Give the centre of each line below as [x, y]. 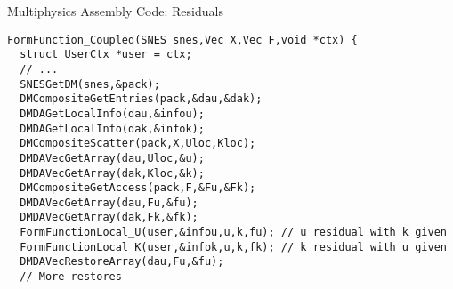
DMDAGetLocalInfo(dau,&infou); [112, 113]
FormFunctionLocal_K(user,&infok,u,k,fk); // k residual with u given [233, 247]
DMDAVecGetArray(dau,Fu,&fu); [109, 202]
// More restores [71, 277]
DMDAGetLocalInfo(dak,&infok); [112, 128]
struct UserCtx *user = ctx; [106, 55]
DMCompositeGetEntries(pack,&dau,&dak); [141, 99]
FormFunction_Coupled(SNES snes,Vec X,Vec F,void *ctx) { [182, 40]
